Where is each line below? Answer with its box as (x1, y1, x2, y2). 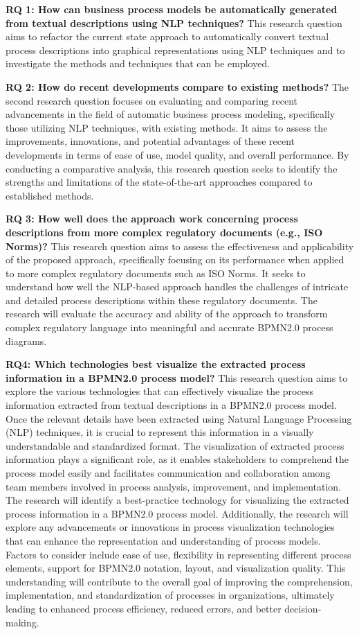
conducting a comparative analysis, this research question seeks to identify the (6, 161, 338, 175)
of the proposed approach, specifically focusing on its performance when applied (6, 252, 344, 267)
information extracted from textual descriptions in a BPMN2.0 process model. (6, 398, 337, 412)
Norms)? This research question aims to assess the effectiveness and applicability (6, 238, 354, 253)
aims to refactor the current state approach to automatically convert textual (6, 29, 329, 44)
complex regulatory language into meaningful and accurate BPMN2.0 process (6, 320, 333, 335)
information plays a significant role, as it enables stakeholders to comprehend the (6, 452, 349, 466)
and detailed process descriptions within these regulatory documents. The (6, 292, 317, 307)
